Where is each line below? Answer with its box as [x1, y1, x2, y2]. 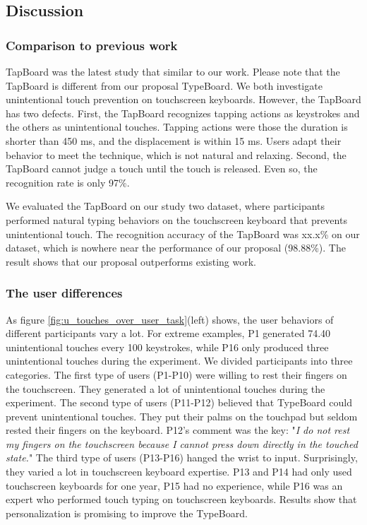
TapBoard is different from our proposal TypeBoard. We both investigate [6, 78, 323, 93]
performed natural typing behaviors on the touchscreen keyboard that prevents [6, 212, 347, 227]
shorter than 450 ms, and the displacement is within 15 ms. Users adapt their [6, 133, 342, 148]
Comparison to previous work [6, 36, 178, 54]
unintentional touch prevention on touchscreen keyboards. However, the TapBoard [6, 92, 361, 107]
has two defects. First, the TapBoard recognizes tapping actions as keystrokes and [6, 105, 360, 120]
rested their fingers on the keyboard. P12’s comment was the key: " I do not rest [6, 423, 350, 437]
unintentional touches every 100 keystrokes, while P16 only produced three [6, 339, 329, 354]
